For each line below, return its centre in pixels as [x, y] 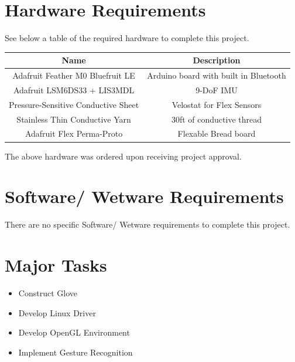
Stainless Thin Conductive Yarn [74, 119]
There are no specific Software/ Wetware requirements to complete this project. [147, 224]
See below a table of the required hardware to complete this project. [127, 38]
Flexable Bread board [217, 133]
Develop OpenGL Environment [74, 332]
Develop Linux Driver [57, 312]
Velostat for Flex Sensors [217, 104]
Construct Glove [48, 292]
